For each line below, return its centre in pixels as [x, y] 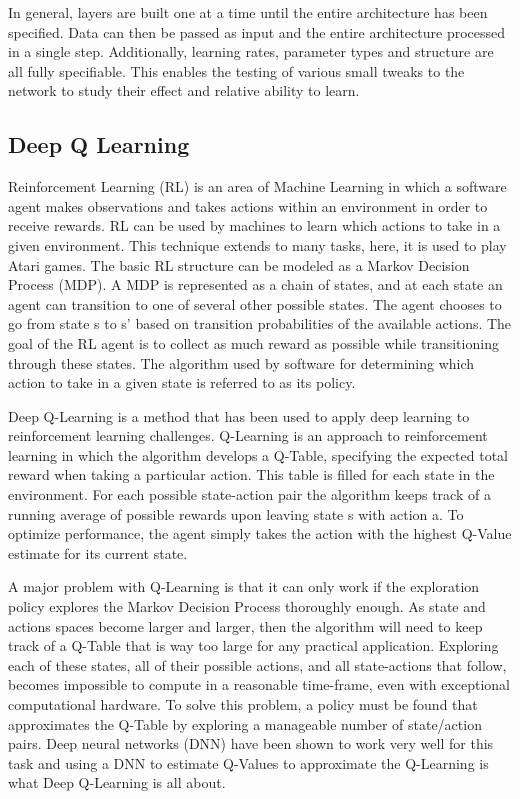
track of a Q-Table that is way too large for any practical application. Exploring [253, 645]
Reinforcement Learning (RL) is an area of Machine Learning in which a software [257, 186]
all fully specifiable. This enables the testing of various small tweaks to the [236, 70]
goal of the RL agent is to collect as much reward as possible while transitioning [253, 342]
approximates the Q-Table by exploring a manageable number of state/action [245, 723]
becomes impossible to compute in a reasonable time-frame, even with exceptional [259, 684]
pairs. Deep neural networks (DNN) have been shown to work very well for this [251, 743]
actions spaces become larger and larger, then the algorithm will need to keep [245, 625]
